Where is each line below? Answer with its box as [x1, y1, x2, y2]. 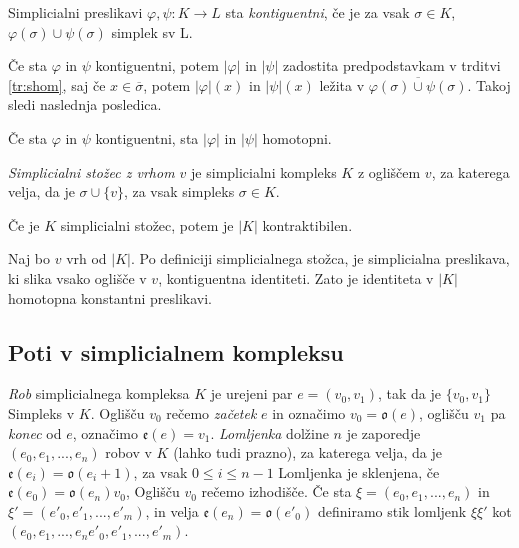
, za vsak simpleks [123, 181, 235, 202]
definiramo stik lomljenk [317, 500, 467, 521]
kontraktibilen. [262, 214, 353, 235]
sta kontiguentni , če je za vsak [225, 2, 410, 22]
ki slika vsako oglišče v [8, 267, 147, 288]
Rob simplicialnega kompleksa [8, 383, 190, 404]
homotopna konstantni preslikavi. [8, 287, 213, 308]
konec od [8, 422, 62, 443]
